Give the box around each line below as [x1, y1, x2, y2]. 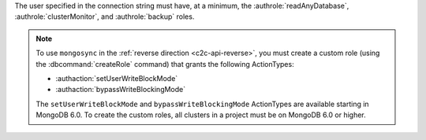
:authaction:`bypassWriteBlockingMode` [55, 85, 186, 94]
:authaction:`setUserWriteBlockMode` [55, 73, 178, 83]
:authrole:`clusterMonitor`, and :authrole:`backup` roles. [14, 12, 195, 21]
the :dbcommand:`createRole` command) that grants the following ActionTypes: [35, 59, 295, 68]
